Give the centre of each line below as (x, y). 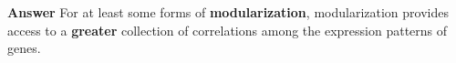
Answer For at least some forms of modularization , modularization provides (228, 12)
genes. (24, 48)
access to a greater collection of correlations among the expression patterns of (228, 30)
